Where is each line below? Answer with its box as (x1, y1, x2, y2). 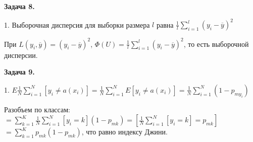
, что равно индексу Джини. (81, 126, 168, 137)
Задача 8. (4, 1, 35, 11)
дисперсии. (4, 49, 38, 60)
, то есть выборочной (183, 38, 249, 49)
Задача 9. (4, 66, 35, 77)
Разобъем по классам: (4, 104, 70, 114)
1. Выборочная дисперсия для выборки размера (4, 19, 150, 30)
